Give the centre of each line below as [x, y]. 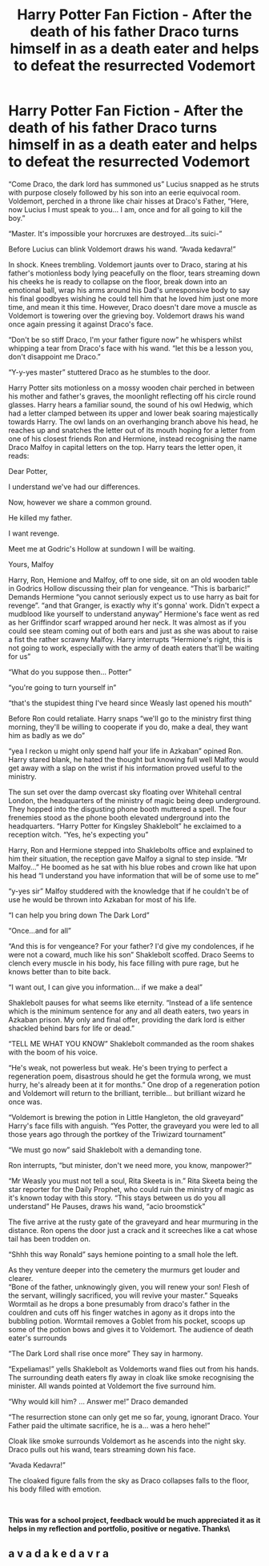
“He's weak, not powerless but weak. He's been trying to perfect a [118, 1067]
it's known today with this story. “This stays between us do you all [117, 1198]
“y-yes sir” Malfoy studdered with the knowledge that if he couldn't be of [129, 891]
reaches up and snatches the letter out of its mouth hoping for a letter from [132, 430]
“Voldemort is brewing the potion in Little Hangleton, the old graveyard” [126, 1117]
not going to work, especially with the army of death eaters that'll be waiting [134, 648]
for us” [20, 656]
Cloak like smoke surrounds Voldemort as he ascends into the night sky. [127, 1441]
